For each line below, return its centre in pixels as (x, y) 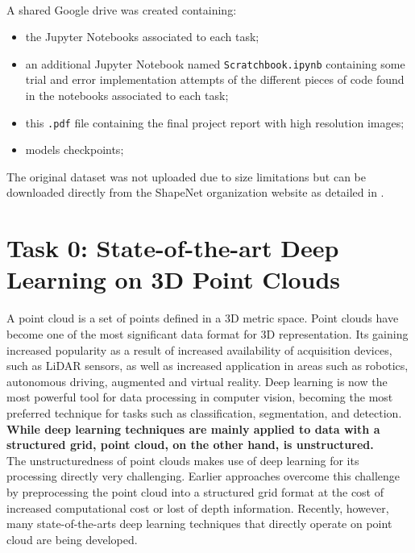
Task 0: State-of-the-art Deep (173, 248)
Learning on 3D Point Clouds (174, 279)
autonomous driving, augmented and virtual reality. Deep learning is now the (197, 381)
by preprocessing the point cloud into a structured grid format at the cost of (195, 491)
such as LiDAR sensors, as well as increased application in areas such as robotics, (207, 366)
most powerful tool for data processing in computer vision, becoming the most (200, 397)
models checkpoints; (75, 150)
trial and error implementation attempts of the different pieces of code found (215, 79)
